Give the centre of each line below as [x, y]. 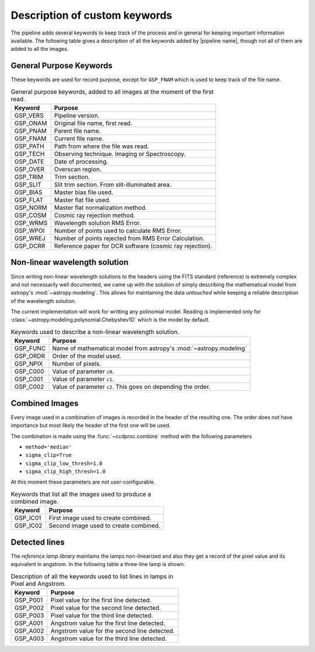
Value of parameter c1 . [83, 379]
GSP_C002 [29, 387]
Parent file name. [78, 131]
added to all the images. [40, 49]
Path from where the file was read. [101, 146]
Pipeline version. [77, 115]
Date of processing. [81, 162]
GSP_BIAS [29, 192]
